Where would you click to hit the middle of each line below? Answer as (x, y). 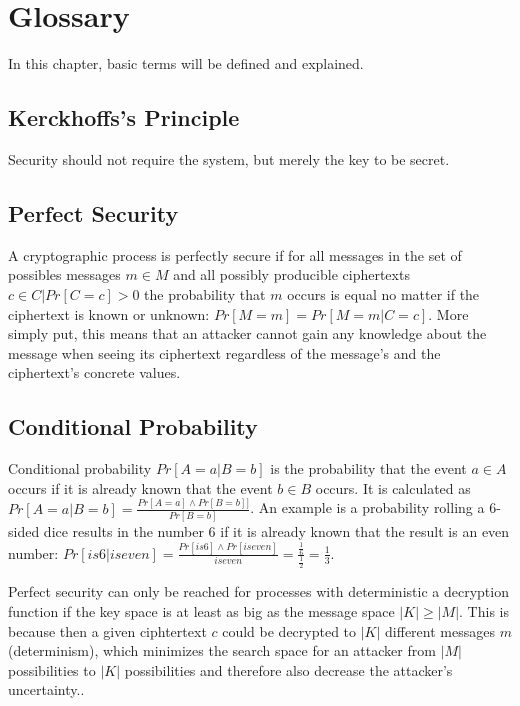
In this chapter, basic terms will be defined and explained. (186, 63)
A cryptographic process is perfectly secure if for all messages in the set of (235, 254)
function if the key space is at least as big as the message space (201, 611)
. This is (484, 611)
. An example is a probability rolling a (367, 507)
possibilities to (52, 669)
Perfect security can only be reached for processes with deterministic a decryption (258, 591)
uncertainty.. (46, 689)
